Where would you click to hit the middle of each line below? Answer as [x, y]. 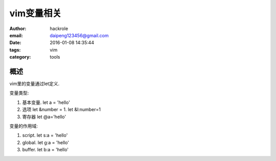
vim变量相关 [35, 13]
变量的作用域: [24, 126]
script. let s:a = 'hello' [45, 136]
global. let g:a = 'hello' [45, 142]
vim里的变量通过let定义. [34, 84]
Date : [15, 43]
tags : [15, 50]
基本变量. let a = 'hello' [46, 102]
